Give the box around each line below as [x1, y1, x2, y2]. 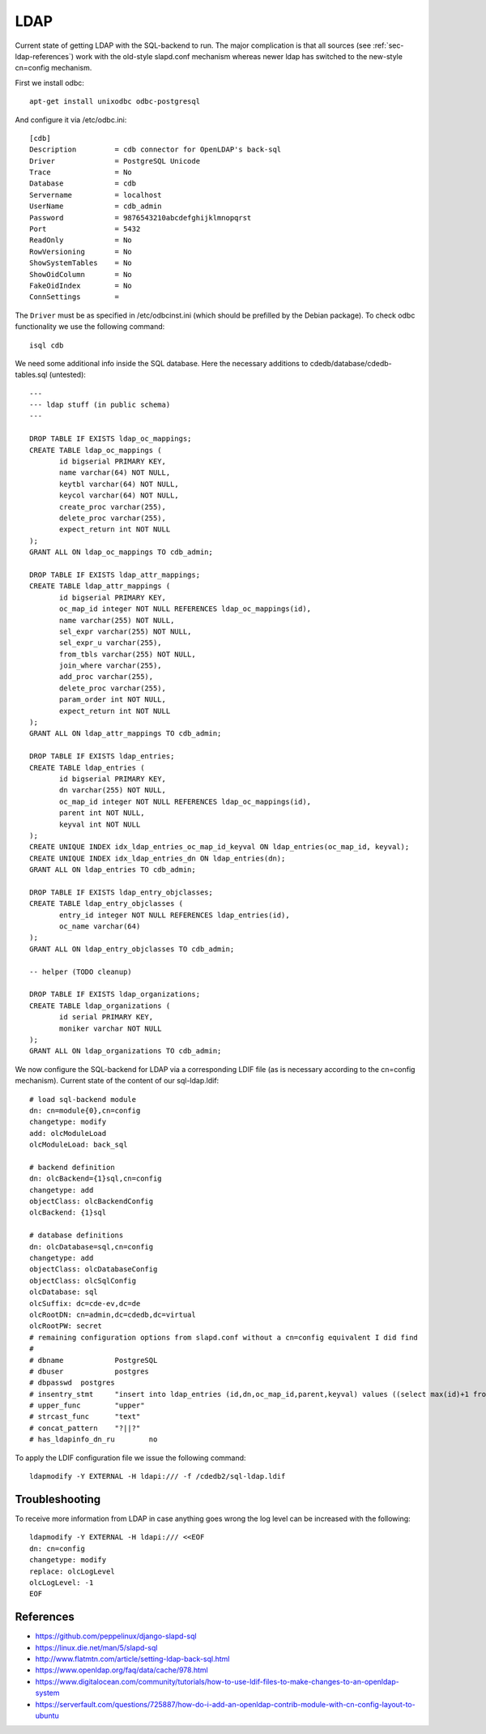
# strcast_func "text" [29, 1412, 141, 1421]
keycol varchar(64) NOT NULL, [59, 491, 180, 500]
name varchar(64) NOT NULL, [59, 468, 171, 477]
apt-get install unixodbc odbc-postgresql [29, 97, 201, 106]
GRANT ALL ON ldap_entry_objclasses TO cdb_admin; [29, 944, 235, 954]
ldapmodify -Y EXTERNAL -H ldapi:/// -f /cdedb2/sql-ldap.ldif [29, 1471, 286, 1481]
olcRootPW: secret [29, 1322, 103, 1330]
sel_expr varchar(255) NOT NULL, [59, 626, 192, 636]
